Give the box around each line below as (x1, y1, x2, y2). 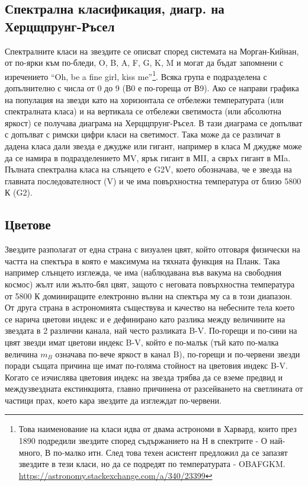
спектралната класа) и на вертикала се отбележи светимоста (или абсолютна (5, 105, 281, 117)
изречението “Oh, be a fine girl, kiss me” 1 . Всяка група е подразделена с (5, 68, 267, 82)
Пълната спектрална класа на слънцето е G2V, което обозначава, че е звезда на (5, 163, 292, 175)
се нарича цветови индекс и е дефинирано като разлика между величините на (5, 312, 285, 325)
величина (5, 347, 38, 360)
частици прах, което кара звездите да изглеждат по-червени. (5, 394, 222, 406)
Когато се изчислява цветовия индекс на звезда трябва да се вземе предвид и (5, 370, 283, 383)
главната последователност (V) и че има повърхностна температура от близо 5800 (5, 174, 301, 187)
